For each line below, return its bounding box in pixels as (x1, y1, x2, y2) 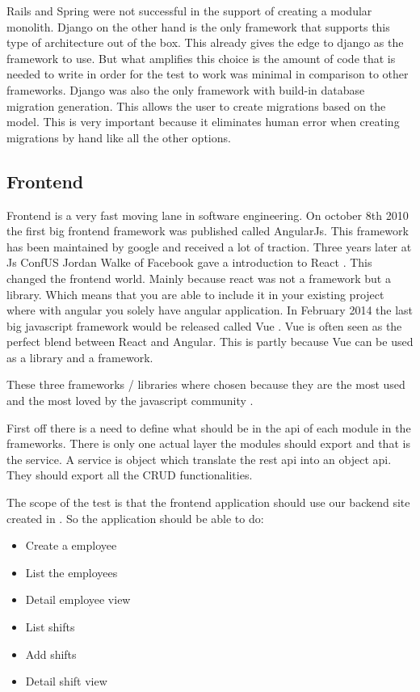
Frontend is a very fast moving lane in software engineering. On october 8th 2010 (6, 206, 409, 223)
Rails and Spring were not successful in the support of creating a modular (6, 2, 372, 19)
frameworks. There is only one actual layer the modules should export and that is (6, 435, 410, 452)
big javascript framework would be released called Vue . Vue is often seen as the (6, 317, 402, 334)
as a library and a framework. (6, 348, 153, 365)
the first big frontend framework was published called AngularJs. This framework (6, 222, 409, 239)
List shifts (25, 618, 75, 635)
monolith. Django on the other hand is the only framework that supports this (6, 18, 390, 35)
